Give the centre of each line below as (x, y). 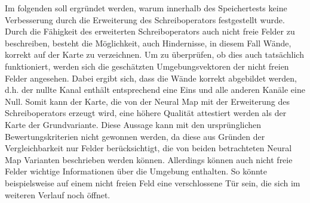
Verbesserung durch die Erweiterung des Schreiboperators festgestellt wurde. (145, 19)
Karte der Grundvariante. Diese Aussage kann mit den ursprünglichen (133, 124)
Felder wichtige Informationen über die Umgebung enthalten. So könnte (136, 171)
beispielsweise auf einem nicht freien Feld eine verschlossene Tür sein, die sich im (153, 182)
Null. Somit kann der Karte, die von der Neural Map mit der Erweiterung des (147, 101)
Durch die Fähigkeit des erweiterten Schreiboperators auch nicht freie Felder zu (150, 31)
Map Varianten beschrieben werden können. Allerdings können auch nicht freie (149, 159)
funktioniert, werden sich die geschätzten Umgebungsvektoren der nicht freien (147, 66)
